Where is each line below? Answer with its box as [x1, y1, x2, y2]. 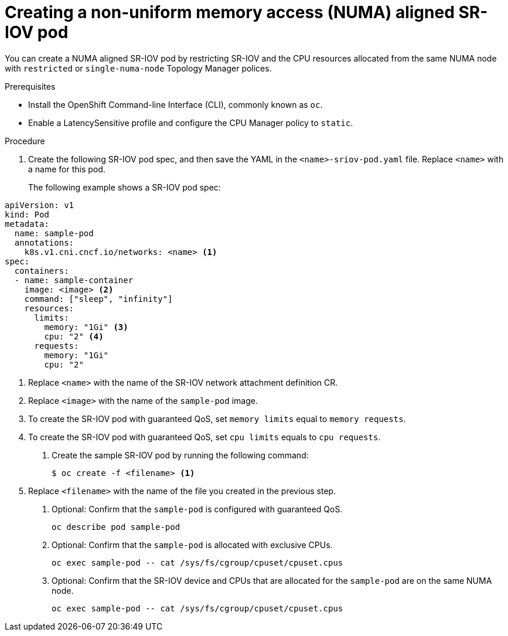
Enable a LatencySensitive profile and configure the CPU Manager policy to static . [28, 117, 353, 128]
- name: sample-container [14, 275, 134, 285]
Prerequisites [5, 81, 56, 91]
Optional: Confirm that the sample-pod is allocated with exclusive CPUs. [52, 539, 333, 550]
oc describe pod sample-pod [52, 522, 180, 532]
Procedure [5, 135, 45, 146]
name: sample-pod [14, 228, 94, 238]
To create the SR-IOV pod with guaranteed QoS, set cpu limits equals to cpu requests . [28, 431, 381, 442]
